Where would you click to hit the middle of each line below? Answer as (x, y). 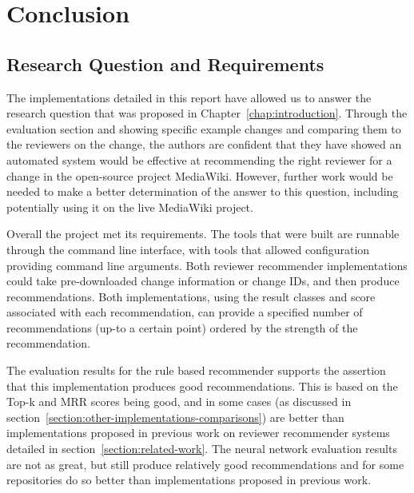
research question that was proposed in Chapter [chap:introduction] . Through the (207, 113)
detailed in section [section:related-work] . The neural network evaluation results (202, 449)
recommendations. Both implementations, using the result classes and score (191, 296)
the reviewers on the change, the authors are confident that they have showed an (204, 144)
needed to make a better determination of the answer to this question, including (203, 191)
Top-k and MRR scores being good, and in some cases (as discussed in (179, 402)
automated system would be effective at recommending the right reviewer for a (199, 159)
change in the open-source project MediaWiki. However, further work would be (200, 175)
